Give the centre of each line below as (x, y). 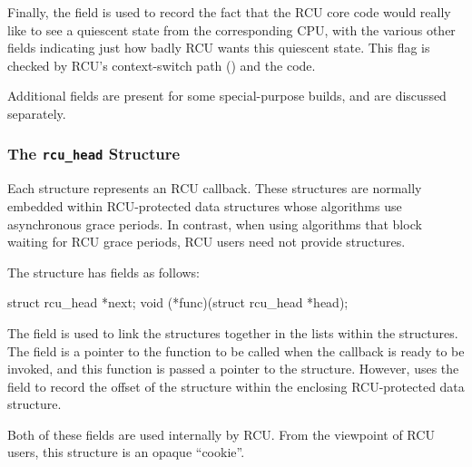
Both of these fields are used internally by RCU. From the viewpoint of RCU (221, 434)
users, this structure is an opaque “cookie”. (126, 452)
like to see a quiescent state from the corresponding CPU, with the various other (231, 29)
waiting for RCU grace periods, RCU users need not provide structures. (206, 242)
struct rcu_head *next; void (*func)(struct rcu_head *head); (178, 302)
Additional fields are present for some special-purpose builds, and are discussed (227, 96)
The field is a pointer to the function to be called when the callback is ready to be (236, 350)
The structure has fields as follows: (104, 272)
